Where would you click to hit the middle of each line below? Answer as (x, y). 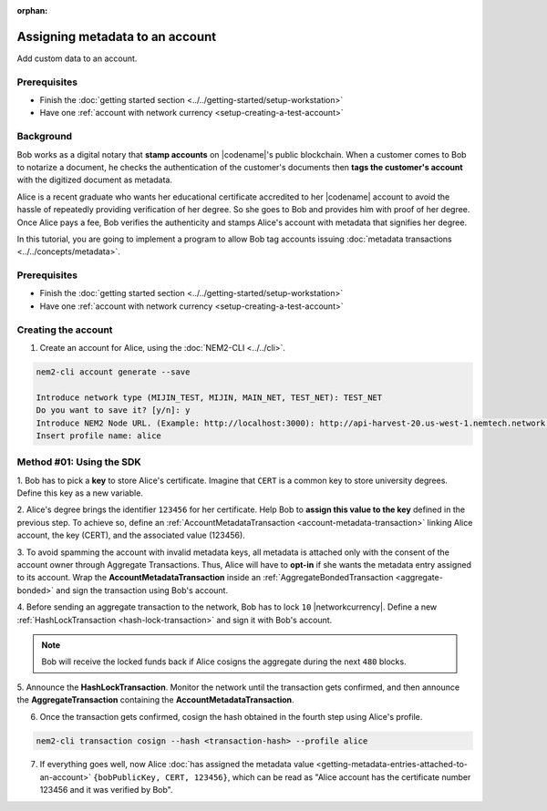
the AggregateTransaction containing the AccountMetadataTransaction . (156, 700)
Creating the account (65, 330)
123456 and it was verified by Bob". (106, 790)
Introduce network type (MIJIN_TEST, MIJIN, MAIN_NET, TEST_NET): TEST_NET (209, 397)
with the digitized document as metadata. (95, 180)
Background (45, 137)
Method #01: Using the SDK (79, 462)
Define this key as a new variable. (80, 493)
